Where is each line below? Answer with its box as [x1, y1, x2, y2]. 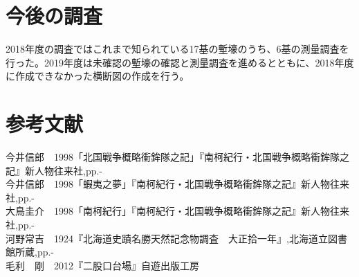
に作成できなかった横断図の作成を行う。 [6, 69, 190, 83]
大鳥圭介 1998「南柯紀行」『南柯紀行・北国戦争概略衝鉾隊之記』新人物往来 [6, 204, 349, 218]
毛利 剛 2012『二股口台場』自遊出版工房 [6, 258, 199, 272]
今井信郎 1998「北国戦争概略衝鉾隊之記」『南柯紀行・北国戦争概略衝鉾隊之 [6, 150, 349, 164]
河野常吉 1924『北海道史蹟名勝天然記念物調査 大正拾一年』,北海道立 [6, 231, 328, 245]
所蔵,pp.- [15, 244, 55, 259]
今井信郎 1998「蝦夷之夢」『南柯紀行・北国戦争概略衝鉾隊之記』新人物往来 [6, 177, 349, 191]
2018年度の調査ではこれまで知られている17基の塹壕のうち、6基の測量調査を [6, 42, 349, 56]
